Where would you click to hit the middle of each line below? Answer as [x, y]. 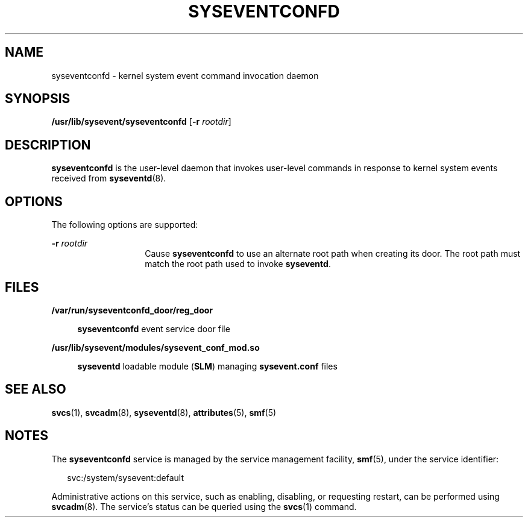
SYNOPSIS [38, 99]
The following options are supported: [125, 225]
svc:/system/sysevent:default [125, 477]
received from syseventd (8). [109, 178]
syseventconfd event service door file [154, 329]
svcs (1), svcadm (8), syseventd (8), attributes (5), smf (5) [164, 412]
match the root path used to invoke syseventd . [238, 264]
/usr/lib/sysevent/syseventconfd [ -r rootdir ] [141, 122]
